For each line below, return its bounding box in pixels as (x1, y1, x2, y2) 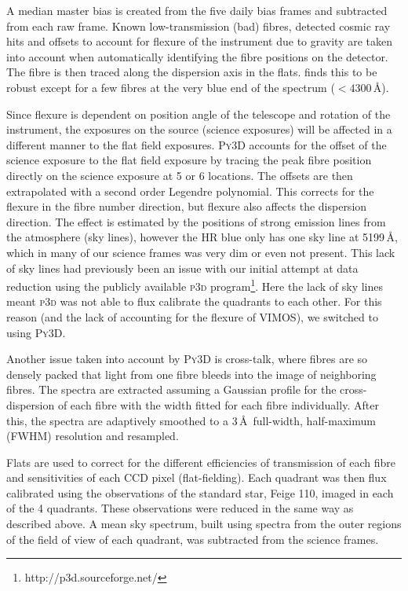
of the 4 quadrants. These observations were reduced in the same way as (6, 500, 354, 516)
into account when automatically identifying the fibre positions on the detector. (6, 48, 388, 64)
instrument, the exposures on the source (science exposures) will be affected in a (6, 121, 392, 138)
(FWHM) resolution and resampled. (6, 428, 179, 444)
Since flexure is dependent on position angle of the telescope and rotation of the (6, 105, 391, 122)
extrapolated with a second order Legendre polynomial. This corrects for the (6, 182, 374, 199)
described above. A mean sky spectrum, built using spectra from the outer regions (6, 516, 402, 532)
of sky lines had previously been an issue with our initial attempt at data (6, 259, 359, 276)
